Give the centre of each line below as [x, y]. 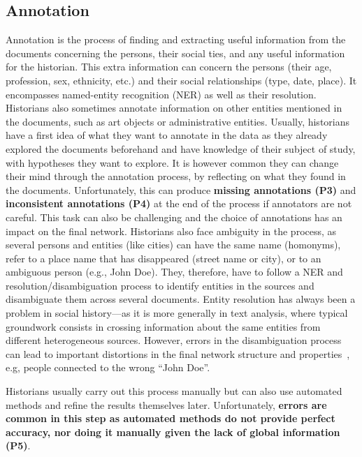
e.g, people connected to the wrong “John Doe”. [108, 367]
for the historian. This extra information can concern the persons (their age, [169, 67]
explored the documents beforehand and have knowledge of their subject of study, [181, 148]
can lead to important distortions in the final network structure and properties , [178, 353]
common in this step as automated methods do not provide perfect [171, 418]
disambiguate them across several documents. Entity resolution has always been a [181, 299]
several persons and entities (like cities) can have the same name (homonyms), [173, 245]
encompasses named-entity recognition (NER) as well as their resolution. [161, 94]
